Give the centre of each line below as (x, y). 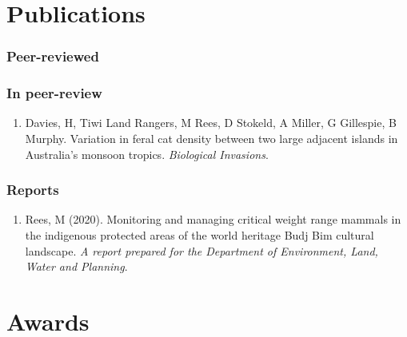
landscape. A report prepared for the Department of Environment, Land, (202, 250)
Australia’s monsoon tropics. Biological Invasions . (147, 154)
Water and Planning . (76, 266)
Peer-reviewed (53, 56)
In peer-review (54, 93)
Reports (33, 190)
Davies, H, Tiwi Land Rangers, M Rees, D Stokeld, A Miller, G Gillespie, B (211, 123)
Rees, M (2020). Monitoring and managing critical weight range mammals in (213, 219)
